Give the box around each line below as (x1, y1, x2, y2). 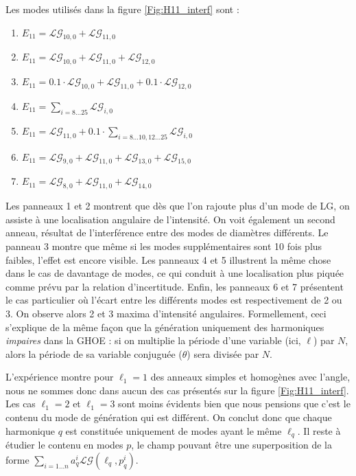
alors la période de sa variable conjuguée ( (5, 346, 182, 361)
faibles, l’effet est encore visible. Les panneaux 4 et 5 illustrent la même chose (5, 252, 331, 267)
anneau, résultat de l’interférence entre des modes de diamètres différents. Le (5, 225, 329, 240)
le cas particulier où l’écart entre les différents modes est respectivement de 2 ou (5, 293, 342, 307)
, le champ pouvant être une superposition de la (131, 438, 332, 452)
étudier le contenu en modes (5, 438, 123, 452)
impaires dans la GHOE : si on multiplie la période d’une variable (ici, (5, 333, 301, 348)
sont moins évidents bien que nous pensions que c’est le (118, 396, 351, 411)
